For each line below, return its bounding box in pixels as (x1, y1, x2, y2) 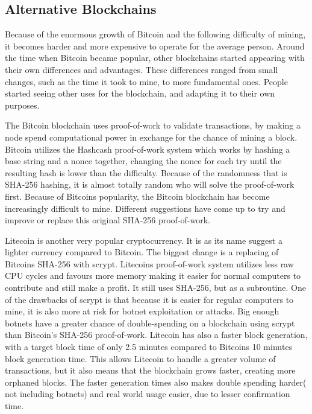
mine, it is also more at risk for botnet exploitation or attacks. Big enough (5, 305, 279, 317)
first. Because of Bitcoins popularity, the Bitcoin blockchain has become (5, 189, 270, 202)
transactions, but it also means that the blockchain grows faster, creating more (5, 364, 296, 377)
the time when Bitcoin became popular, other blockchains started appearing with (5, 51, 305, 64)
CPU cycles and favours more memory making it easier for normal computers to (5, 269, 301, 282)
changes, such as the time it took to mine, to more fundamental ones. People (5, 75, 288, 88)
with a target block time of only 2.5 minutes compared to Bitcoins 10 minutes (5, 340, 293, 353)
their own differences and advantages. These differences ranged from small (5, 63, 278, 75)
